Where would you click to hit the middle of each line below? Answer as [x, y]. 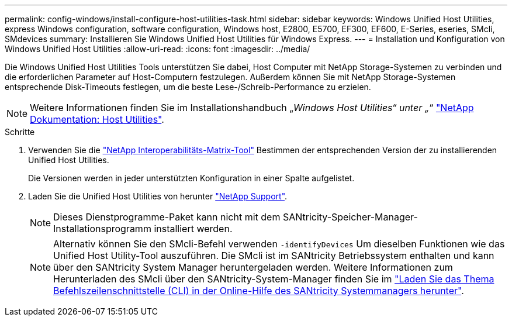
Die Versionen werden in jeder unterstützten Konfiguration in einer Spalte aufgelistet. [191, 178]
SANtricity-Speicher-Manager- [350, 217]
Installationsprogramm [102, 229]
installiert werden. [193, 229]
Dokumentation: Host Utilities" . [97, 119]
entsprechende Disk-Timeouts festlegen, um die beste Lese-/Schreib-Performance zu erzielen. [188, 87]
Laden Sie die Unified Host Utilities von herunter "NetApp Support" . [158, 196]
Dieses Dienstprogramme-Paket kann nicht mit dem [167, 217]
